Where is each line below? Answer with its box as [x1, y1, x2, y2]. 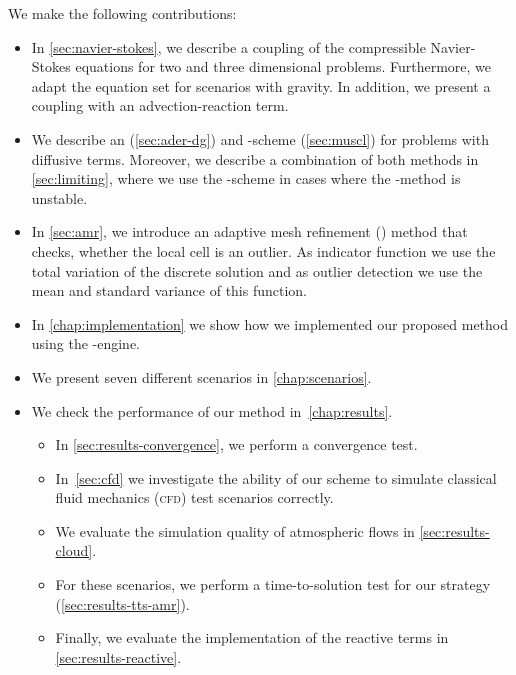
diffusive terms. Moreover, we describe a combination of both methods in [31, 148, 479, 169]
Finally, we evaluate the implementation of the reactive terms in [55, 627, 449, 648]
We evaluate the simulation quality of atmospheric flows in [55, 520, 415, 541]
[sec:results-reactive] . [55, 646, 182, 667]
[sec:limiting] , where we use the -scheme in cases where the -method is [31, 168, 461, 189]
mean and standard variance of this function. [31, 280, 308, 301]
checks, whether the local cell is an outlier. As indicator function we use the [31, 240, 496, 261]
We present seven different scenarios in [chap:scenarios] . [31, 366, 372, 387]
